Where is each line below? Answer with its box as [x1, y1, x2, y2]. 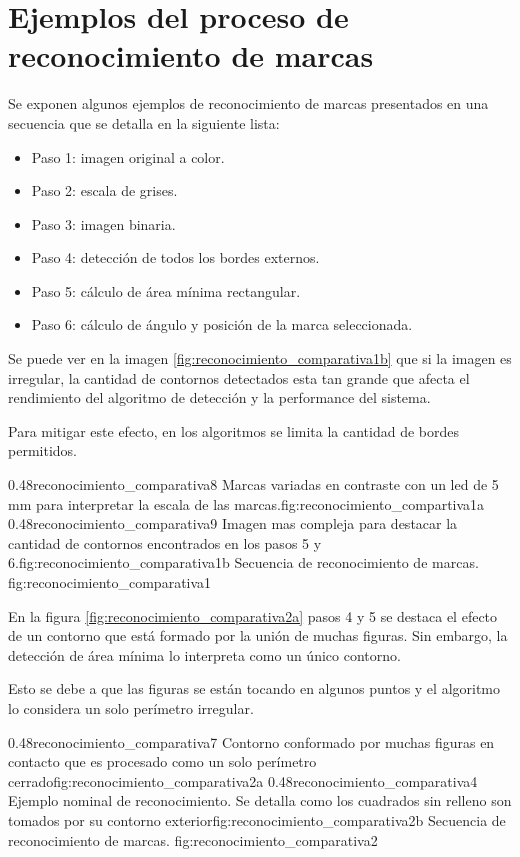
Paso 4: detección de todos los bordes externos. [31, 247, 320, 268]
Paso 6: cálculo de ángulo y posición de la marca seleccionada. [31, 314, 413, 335]
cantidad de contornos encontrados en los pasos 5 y [8, 532, 322, 553]
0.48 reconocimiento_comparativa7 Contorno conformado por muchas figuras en [8, 731, 495, 752]
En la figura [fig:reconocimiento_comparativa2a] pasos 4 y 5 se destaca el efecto [8, 605, 498, 626]
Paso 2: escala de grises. [31, 180, 178, 201]
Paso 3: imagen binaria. [31, 213, 176, 234]
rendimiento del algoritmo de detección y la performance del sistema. [8, 387, 431, 408]
